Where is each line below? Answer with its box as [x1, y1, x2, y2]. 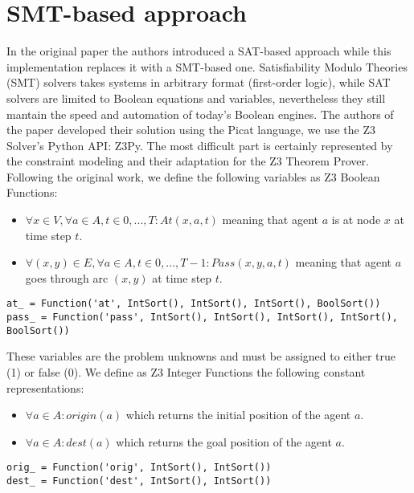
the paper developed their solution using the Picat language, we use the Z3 [6, 121, 376, 138]
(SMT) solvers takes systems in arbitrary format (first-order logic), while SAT [6, 74, 391, 91]
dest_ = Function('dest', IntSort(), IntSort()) [6, 475, 272, 487]
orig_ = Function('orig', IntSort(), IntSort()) [6, 462, 272, 474]
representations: [6, 379, 84, 396]
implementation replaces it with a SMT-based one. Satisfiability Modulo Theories [6, 58, 408, 75]
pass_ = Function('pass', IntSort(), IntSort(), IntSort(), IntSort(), [6, 312, 398, 324]
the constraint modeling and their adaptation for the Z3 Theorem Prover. [6, 153, 369, 169]
